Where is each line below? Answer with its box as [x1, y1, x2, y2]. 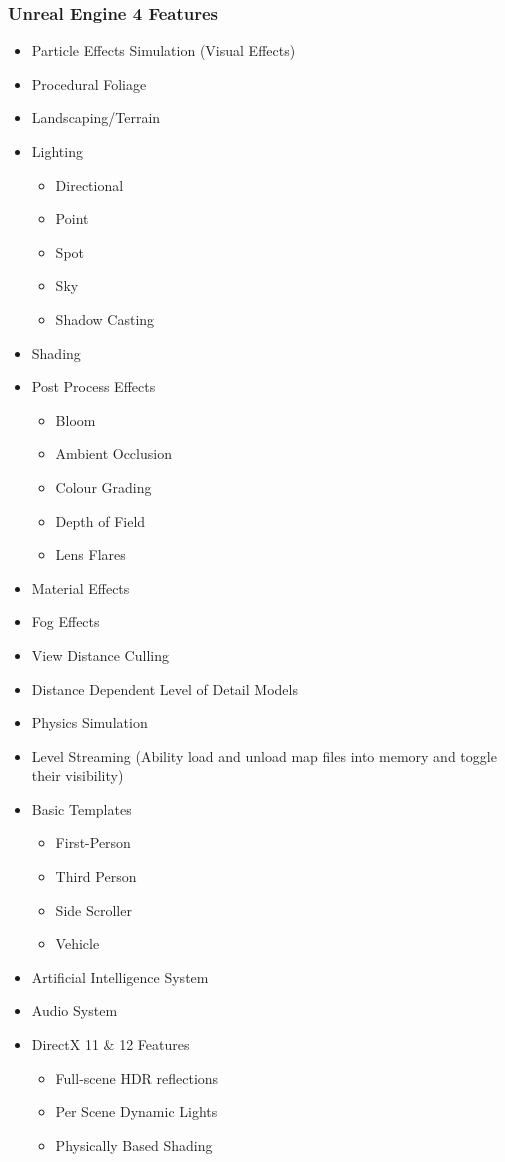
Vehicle [55, 933, 100, 954]
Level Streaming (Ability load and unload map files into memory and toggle [31, 745, 497, 766]
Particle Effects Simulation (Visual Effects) [31, 40, 296, 61]
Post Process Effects [31, 376, 156, 397]
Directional [55, 174, 124, 195]
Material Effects [31, 577, 130, 598]
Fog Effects [31, 611, 100, 632]
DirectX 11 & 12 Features [31, 1034, 190, 1055]
